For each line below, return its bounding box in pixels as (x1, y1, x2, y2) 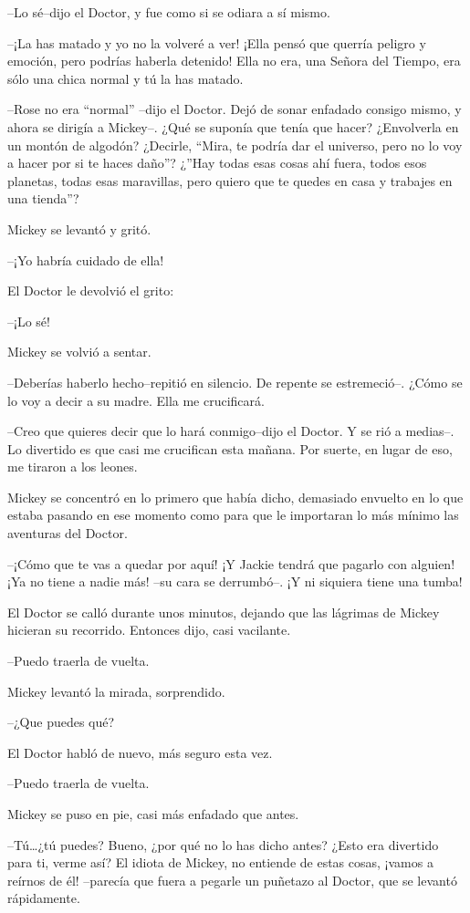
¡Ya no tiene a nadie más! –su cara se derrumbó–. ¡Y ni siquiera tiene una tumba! (7, 572, 463, 591)
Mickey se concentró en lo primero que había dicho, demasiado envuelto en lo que (7, 487, 464, 506)
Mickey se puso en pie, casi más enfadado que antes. (7, 804, 299, 823)
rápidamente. (7, 888, 80, 908)
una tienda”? (7, 189, 79, 208)
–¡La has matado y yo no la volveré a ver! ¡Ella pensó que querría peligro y (7, 33, 426, 52)
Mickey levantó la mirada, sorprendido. (7, 681, 225, 700)
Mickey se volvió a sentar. (7, 342, 151, 361)
